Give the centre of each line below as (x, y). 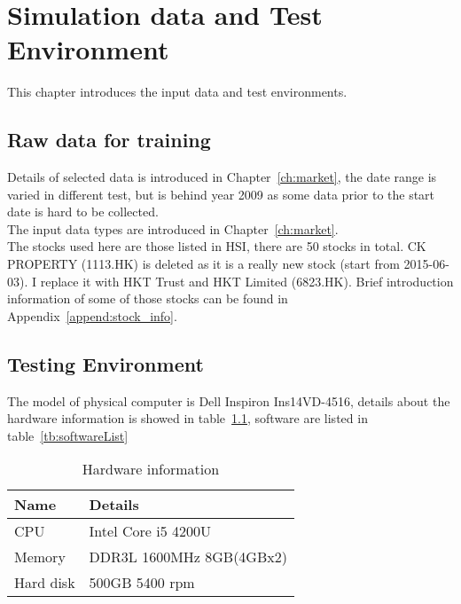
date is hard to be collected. (83, 212)
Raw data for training (109, 140)
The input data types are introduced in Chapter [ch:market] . (173, 228)
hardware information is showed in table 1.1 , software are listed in (188, 418)
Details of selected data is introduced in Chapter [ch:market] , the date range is (222, 177)
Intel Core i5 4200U (150, 531)
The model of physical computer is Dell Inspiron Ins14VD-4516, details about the (229, 400)
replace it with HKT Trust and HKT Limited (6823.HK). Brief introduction (247, 281)
